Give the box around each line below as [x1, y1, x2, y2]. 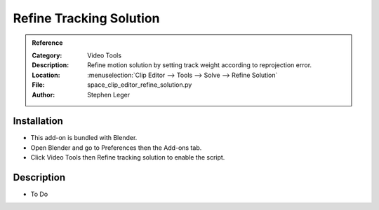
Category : [32, 51, 62, 59]
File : [32, 80, 45, 89]
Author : [32, 90, 55, 99]
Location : [32, 71, 60, 79]
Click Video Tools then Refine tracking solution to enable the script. [30, 153, 225, 162]
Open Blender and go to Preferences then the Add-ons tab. [30, 143, 202, 152]
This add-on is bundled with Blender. [30, 134, 138, 142]
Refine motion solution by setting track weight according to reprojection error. [87, 61, 312, 69]
